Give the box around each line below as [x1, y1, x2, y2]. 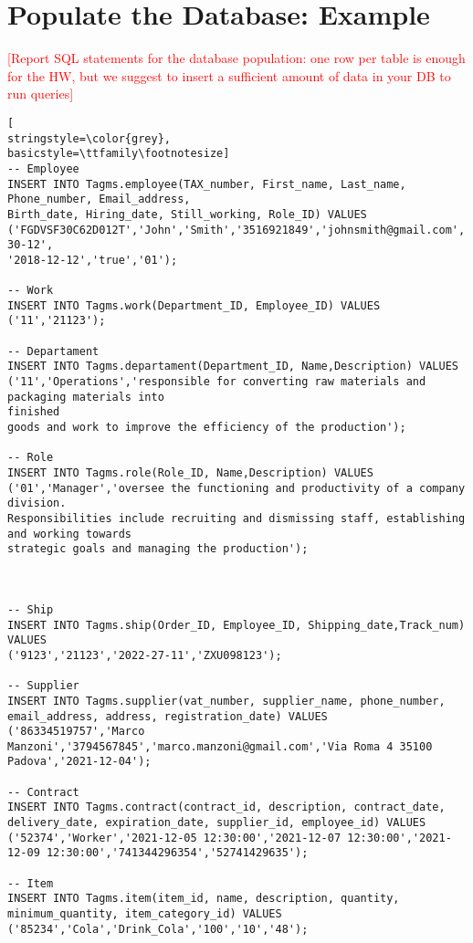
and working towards [7, 527, 132, 540]
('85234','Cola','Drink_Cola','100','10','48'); [7, 922, 309, 936]
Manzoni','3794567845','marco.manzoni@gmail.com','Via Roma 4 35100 [7, 739, 433, 753]
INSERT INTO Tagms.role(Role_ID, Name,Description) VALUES [7, 466, 373, 479]
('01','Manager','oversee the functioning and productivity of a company [7, 481, 466, 495]
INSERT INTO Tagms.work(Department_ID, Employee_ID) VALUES [7, 299, 381, 312]
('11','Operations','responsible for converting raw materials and [7, 375, 426, 389]
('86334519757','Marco [7, 725, 145, 739]
